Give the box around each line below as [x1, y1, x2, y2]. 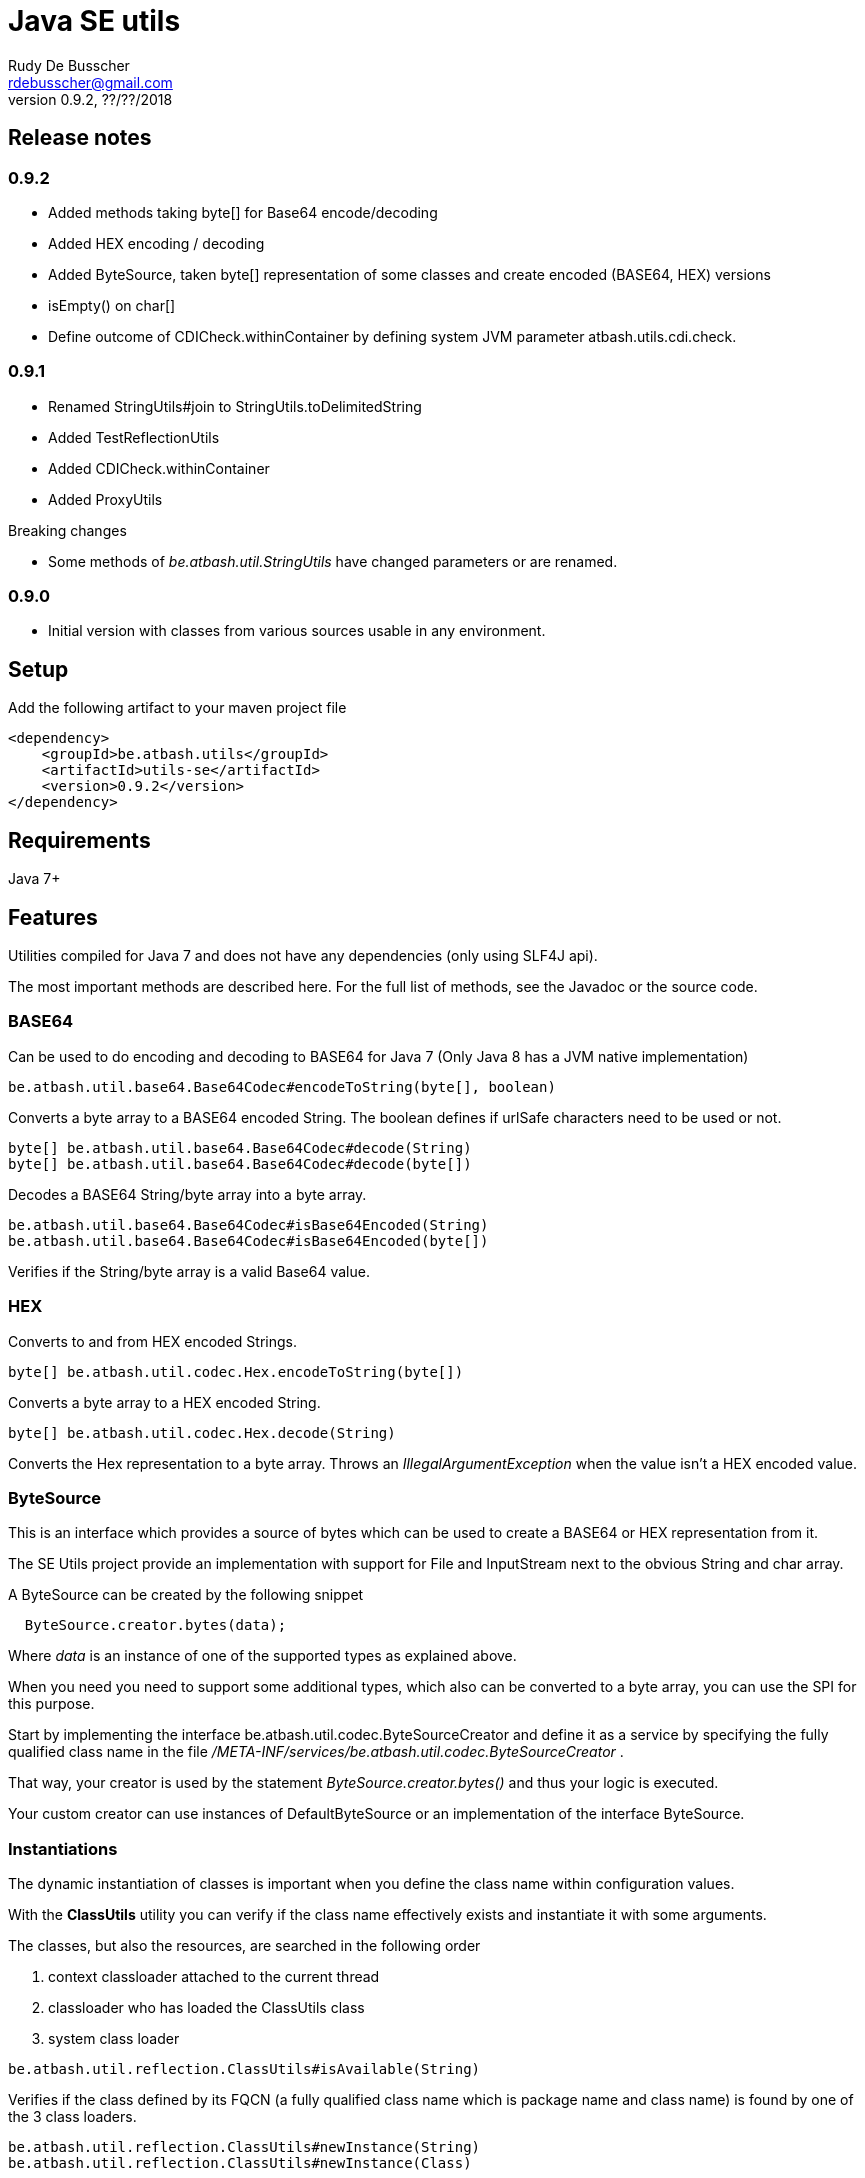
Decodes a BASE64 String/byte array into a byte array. [8, 1185, 367, 1203]
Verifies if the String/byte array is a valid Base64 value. [8, 1262, 370, 1280]
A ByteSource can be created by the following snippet [8, 1586, 364, 1604]
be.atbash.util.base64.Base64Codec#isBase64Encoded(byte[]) [8, 1232, 489, 1249]
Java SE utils [8, 4, 181, 38]
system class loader [48, 2030, 180, 2047]
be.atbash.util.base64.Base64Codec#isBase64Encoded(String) [8, 1216, 489, 1233]
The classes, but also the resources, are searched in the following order [8, 1937, 481, 1954]
